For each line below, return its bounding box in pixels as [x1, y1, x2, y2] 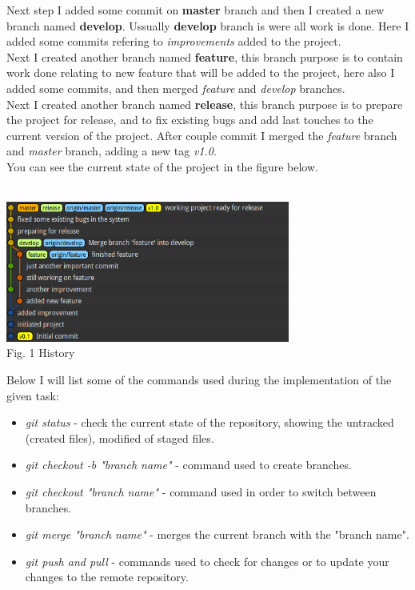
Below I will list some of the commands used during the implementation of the [6, 371, 392, 387]
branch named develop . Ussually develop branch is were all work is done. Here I [6, 17, 409, 34]
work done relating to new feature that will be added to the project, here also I [6, 64, 395, 81]
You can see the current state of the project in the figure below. [6, 158, 318, 175]
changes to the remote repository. [25, 568, 189, 585]
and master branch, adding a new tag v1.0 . [6, 142, 217, 159]
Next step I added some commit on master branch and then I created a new [6, 2, 385, 18]
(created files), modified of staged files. [25, 429, 214, 446]
